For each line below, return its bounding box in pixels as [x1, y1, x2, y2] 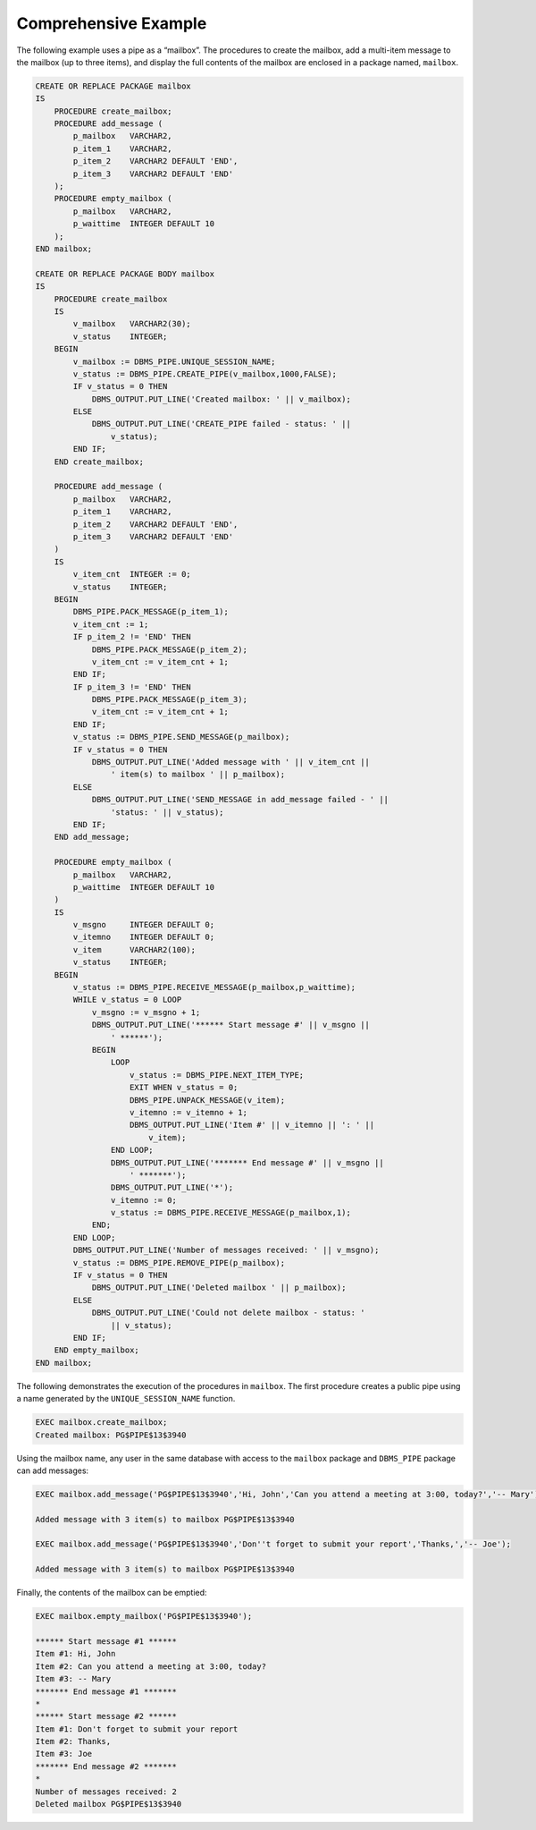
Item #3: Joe [35, 1749, 93, 1759]
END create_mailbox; [54, 456, 145, 467]
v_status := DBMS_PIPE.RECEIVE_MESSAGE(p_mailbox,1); [110, 1207, 352, 1218]
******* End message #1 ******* [35, 1686, 178, 1697]
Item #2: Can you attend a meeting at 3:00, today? [35, 1661, 267, 1672]
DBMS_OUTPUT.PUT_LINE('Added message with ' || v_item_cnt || [91, 757, 371, 767]
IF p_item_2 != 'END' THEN [72, 631, 191, 642]
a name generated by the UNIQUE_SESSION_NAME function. [16, 1394, 236, 1404]
